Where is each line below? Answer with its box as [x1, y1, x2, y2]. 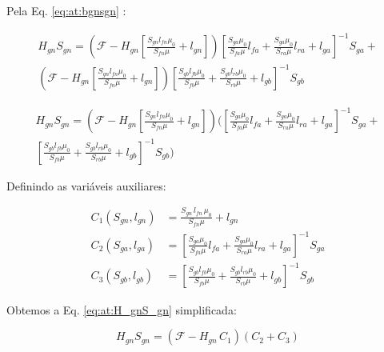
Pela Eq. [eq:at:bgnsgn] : [6, 2, 126, 18]
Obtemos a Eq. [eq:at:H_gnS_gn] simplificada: [6, 301, 237, 318]
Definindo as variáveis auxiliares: [6, 177, 166, 194]
